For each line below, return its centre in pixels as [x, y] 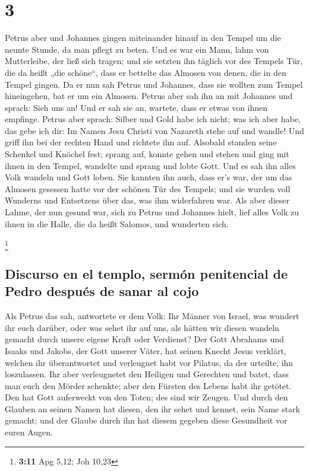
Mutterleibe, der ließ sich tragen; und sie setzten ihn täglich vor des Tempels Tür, [154, 61]
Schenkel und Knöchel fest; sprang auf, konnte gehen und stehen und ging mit [147, 154]
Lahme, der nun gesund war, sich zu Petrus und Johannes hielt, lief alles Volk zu [152, 212]
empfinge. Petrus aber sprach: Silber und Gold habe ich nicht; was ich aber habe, [153, 119]
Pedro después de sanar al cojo [102, 291]
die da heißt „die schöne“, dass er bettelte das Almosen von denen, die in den [146, 72]
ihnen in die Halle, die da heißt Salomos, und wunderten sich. [117, 223]
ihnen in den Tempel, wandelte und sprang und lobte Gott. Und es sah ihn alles [150, 165]
